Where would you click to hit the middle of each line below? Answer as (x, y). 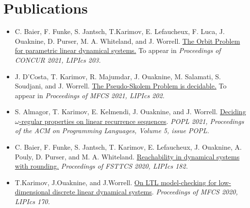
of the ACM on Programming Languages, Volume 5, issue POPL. (112, 130)
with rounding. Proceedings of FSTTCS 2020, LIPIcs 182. (101, 166)
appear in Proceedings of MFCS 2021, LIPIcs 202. (90, 95)
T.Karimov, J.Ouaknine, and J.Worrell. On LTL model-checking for (116, 182)
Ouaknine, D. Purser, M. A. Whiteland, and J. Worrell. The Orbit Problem (127, 41)
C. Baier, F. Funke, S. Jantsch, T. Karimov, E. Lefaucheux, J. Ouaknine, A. (128, 147)
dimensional (33, 192)
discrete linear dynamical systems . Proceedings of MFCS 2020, (145, 192)
